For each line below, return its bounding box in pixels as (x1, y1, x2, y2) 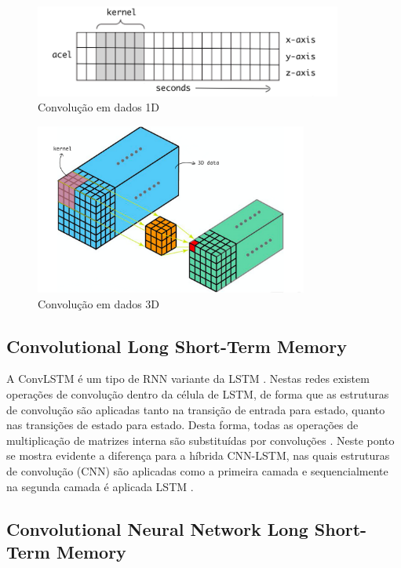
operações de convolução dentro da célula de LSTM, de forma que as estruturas (6, 386, 389, 402)
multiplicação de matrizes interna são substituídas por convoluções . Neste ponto (6, 431, 395, 448)
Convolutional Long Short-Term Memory (6, 333, 347, 358)
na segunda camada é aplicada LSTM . (6, 478, 194, 494)
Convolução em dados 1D (38, 99, 160, 115)
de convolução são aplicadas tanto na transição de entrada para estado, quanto (6, 401, 385, 417)
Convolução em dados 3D (38, 295, 160, 311)
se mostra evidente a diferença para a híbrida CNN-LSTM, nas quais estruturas (6, 447, 390, 464)
